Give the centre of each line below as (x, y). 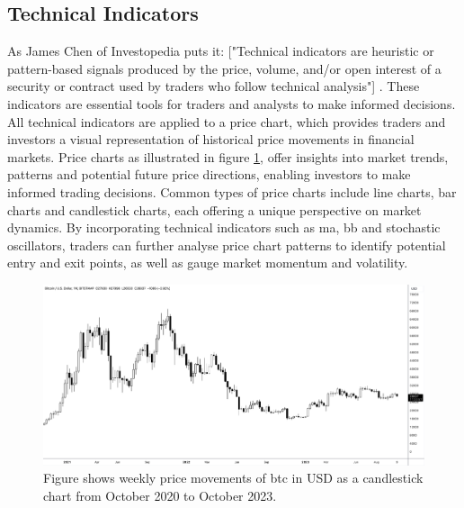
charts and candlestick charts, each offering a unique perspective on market (214, 209)
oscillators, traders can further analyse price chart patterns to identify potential (227, 245)
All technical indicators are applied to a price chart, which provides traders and (227, 121)
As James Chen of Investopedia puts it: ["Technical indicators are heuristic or (221, 51)
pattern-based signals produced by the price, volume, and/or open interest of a (224, 68)
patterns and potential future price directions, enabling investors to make (209, 174)
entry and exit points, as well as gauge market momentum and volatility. (208, 263)
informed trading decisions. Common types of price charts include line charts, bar (232, 191)
